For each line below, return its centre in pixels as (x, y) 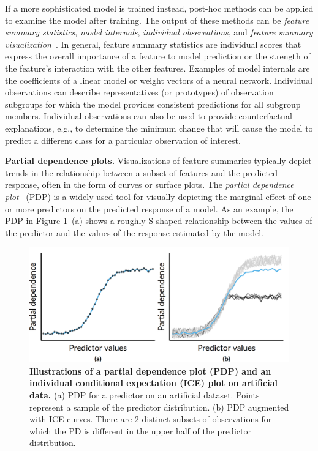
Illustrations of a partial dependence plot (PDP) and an (150, 371)
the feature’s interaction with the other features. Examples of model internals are (157, 68)
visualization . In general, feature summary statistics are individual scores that (153, 44)
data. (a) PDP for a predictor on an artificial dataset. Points (145, 395)
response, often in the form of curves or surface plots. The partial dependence (150, 184)
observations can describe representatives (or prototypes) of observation (139, 92)
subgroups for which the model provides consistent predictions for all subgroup (153, 104)
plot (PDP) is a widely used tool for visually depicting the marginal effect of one (158, 196)
